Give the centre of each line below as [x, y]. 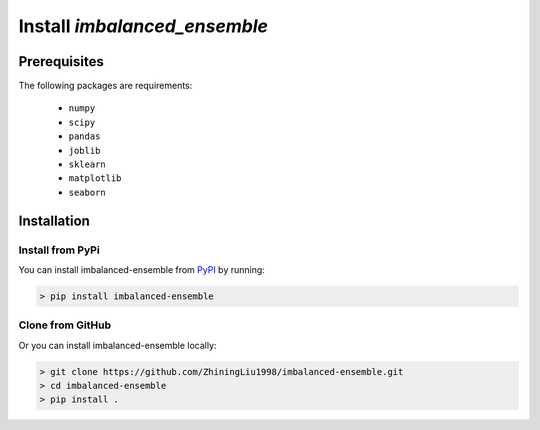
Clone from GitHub [65, 325]
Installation [54, 220]
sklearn [87, 164]
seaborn [87, 192]
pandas [84, 136]
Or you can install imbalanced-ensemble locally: [117, 345]
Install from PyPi [59, 250]
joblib [84, 150]
